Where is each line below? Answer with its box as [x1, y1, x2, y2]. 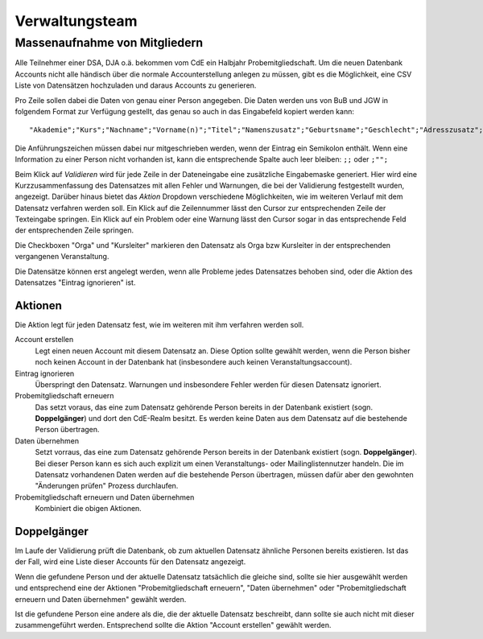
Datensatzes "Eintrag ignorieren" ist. [14, 278, 136, 287]
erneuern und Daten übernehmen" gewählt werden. [14, 594, 187, 604]
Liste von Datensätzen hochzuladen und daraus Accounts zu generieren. [14, 80, 257, 90]
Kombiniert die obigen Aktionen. [35, 504, 142, 513]
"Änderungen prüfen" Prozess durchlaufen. [35, 481, 179, 491]
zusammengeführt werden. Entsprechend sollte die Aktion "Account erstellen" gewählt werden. [14, 620, 332, 630]
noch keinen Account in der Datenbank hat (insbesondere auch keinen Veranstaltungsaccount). [35, 357, 353, 367]
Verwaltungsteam [14, 12, 138, 30]
